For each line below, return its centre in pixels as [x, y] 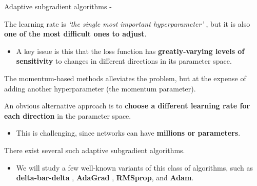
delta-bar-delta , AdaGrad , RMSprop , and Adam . [105, 178]
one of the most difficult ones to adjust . [75, 34]
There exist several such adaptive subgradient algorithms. [95, 150]
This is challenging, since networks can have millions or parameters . [128, 133]
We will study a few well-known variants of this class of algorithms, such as [134, 167]
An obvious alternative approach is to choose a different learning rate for [127, 106]
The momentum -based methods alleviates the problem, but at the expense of [125, 78]
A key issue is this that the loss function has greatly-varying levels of [130, 51]
